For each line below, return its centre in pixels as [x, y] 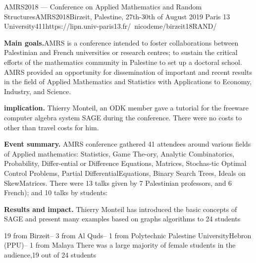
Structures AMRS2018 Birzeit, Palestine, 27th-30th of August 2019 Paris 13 [117, 16]
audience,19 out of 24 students [50, 255]
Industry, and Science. [38, 91]
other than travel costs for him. [51, 127]
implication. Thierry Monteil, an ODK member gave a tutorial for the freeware [127, 108]
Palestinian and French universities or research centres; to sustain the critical [121, 52]
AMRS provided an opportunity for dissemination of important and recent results [128, 72]
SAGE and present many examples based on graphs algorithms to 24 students [122, 219]
